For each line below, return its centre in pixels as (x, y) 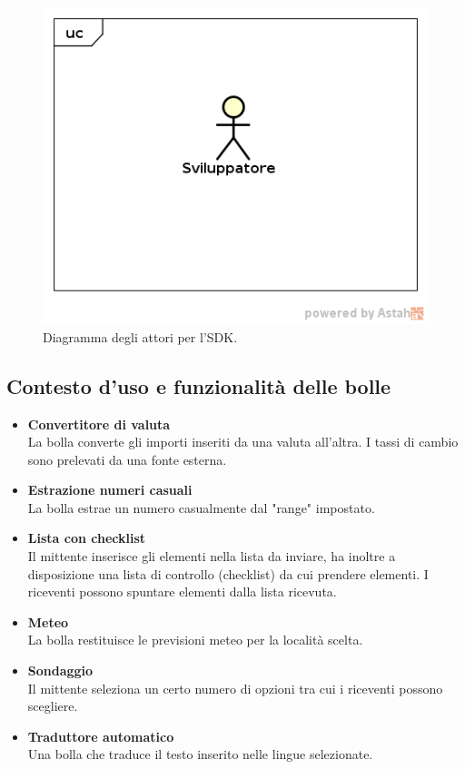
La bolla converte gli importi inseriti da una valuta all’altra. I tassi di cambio (243, 442)
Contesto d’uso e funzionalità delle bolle (199, 385)
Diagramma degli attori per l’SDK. (140, 336)
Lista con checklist (87, 538)
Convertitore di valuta (99, 424)
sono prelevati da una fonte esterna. (127, 459)
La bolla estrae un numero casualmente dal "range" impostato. (201, 507)
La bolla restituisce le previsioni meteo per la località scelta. (195, 640)
